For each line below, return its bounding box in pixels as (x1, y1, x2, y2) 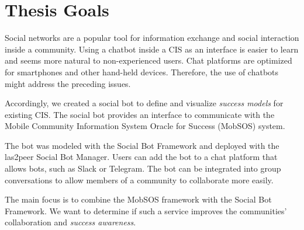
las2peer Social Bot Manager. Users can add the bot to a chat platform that (5, 151, 278, 163)
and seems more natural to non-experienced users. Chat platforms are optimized (5, 54, 292, 67)
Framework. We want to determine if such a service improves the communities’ (5, 204, 287, 217)
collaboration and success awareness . (5, 216, 136, 228)
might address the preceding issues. (5, 77, 131, 89)
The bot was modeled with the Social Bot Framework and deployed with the (5, 139, 279, 151)
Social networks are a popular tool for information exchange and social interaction (5, 32, 299, 44)
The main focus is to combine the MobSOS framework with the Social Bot (5, 193, 272, 205)
